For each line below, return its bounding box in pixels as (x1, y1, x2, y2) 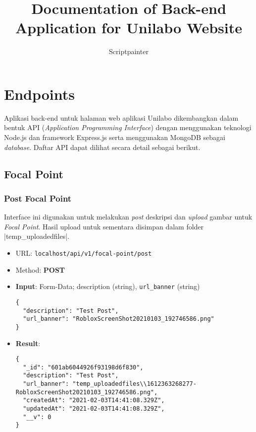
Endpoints (4, 83, 75, 104)
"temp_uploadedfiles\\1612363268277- (72, 380, 197, 388)
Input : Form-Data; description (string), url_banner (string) (15, 281, 200, 291)
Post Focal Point (4, 192, 72, 204)
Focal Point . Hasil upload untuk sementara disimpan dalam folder (4, 221, 204, 231)
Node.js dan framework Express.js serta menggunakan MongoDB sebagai (4, 132, 225, 143)
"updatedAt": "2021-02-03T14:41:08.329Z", (23, 405, 165, 413)
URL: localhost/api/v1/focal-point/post (15, 248, 152, 258)
